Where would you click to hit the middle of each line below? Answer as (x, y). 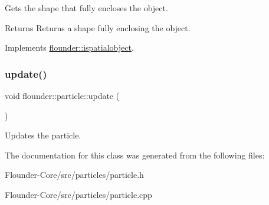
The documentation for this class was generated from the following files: (135, 155)
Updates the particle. (43, 135)
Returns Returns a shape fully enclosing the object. (98, 27)
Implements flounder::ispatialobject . (69, 47)
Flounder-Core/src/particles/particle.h (74, 175)
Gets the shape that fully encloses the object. (86, 8)
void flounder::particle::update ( (62, 95)
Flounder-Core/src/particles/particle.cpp (78, 194)
